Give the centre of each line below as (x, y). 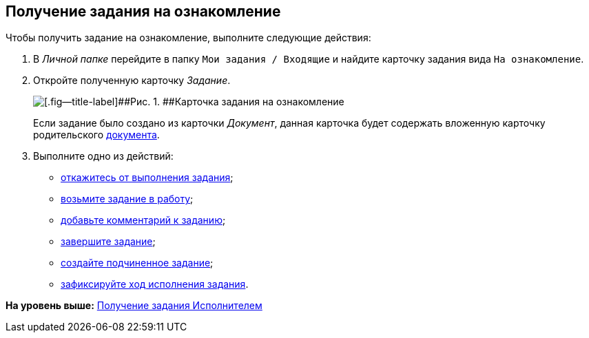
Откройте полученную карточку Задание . (132, 81)
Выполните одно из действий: (103, 156)
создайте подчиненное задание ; (137, 263)
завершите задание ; (108, 242)
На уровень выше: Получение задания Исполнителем (134, 306)
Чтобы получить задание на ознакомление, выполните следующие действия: (188, 38)
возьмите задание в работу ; (127, 199)
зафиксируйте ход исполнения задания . (155, 284)
